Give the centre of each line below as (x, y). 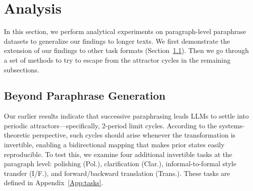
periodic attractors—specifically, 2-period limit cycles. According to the (110, 125)
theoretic (17, 135)
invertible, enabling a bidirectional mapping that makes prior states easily (114, 145)
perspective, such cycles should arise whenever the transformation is (134, 135)
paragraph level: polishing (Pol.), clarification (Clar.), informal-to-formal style (120, 164)
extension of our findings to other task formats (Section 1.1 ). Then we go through (126, 50)
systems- (232, 125)
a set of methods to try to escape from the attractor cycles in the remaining (117, 60)
